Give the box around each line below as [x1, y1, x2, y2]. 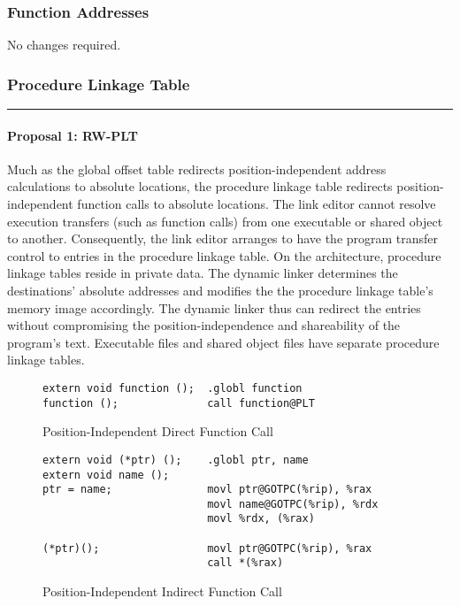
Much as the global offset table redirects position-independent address [7, 159, 387, 178]
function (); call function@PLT [42, 396, 315, 410]
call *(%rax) [207, 556, 284, 570]
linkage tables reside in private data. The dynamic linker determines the [7, 264, 398, 282]
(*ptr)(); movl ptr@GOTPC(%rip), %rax [42, 541, 372, 555]
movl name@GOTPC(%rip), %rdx [207, 497, 379, 510]
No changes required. [7, 35, 121, 54]
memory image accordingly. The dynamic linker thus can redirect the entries [7, 298, 421, 317]
